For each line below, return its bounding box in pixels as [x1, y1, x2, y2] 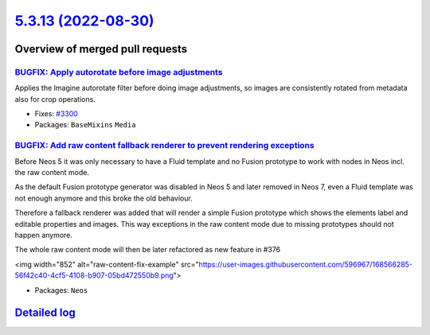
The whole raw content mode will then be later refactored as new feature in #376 [14, 245, 281, 255]
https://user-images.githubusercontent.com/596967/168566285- [198, 259, 413, 269]
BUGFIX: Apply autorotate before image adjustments [14, 66, 223, 77]
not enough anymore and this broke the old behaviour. [14, 193, 193, 203]
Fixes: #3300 [34, 109, 79, 119]
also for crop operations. [14, 94, 96, 103]
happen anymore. [14, 230, 73, 240]
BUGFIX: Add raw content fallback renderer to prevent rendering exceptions [14, 140, 315, 151]
